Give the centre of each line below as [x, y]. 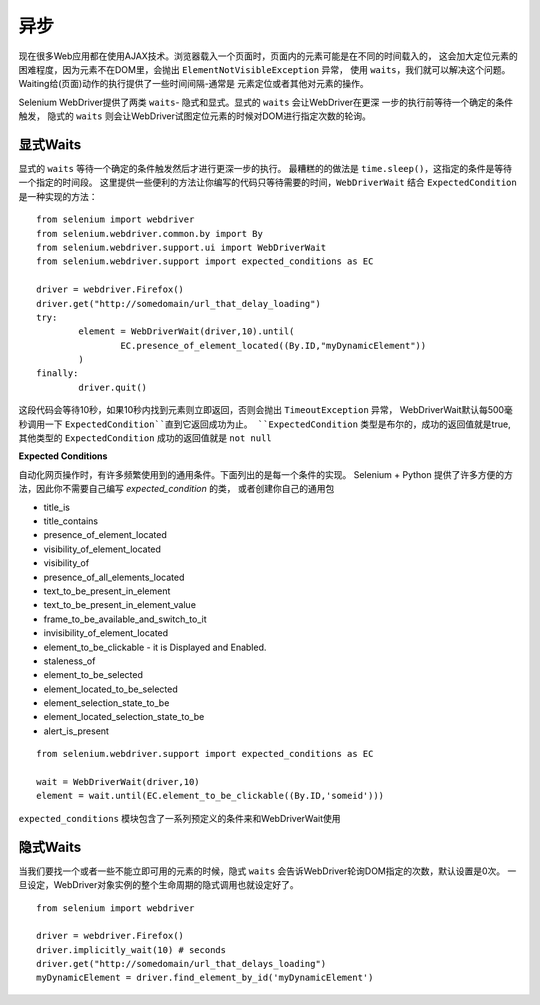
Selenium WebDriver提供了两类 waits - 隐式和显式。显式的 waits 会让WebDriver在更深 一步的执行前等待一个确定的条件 [266, 102]
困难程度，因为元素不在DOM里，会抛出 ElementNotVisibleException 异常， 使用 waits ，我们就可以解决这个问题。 [264, 69]
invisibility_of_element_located [106, 633]
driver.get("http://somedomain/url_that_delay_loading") [179, 303]
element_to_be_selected [93, 675]
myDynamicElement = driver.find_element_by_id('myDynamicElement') [205, 978]
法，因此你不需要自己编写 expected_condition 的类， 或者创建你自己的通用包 [176, 489]
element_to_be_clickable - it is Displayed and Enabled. [155, 647]
